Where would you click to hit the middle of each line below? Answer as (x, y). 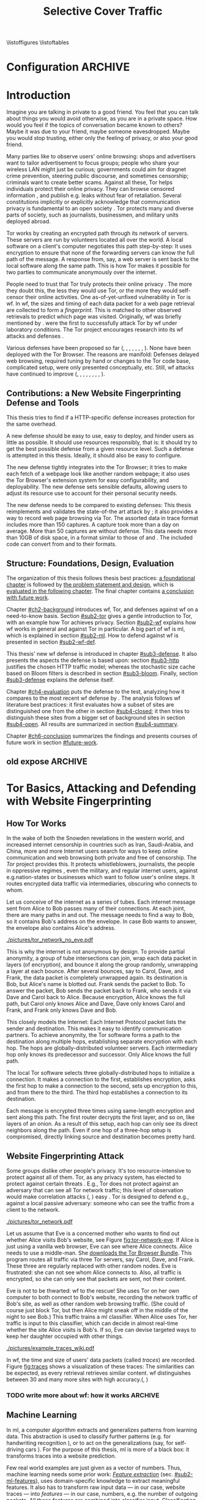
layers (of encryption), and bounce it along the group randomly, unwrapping (102, 965)
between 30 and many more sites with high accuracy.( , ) (77, 1379)
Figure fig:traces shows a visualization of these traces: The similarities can (100, 1367)
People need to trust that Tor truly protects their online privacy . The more (99, 284)
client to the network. (33, 1210)
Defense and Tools (43, 403)
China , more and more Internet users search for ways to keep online (92, 851)
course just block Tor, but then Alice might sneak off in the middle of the (97, 1310)
